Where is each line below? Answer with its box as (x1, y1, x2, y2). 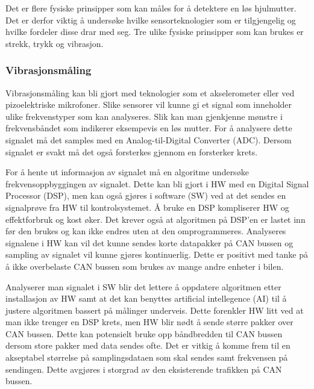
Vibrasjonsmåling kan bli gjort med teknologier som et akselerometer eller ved (5, 86, 295, 99)
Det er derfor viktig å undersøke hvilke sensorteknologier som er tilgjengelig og (5, 13, 296, 26)
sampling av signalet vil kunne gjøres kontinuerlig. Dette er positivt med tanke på (5, 248, 308, 261)
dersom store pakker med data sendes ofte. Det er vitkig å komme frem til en (5, 339, 290, 352)
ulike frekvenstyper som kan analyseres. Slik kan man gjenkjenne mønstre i (5, 110, 283, 122)
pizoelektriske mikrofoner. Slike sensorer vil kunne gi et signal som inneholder (5, 98, 292, 111)
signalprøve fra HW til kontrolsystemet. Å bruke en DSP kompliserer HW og (5, 201, 289, 213)
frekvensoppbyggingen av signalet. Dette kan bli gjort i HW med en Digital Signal (5, 177, 309, 190)
